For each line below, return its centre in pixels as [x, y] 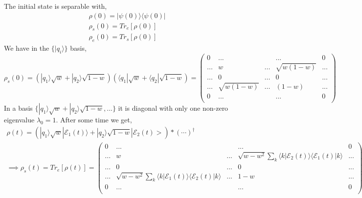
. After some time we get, [94, 120]
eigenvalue [19, 120]
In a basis [18, 108]
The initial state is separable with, [56, 6]
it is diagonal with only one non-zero [173, 108]
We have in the [27, 48]
